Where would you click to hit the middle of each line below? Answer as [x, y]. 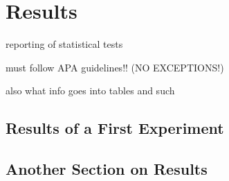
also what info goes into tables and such [90, 90]
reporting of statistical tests [64, 44]
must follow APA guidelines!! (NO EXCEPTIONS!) [115, 67]
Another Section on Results [107, 169]
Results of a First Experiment [115, 128]
